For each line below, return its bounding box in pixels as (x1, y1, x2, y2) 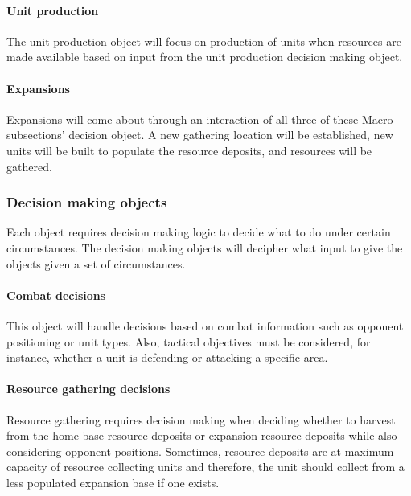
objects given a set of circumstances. (6, 255, 186, 272)
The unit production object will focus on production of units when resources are (6, 32, 401, 49)
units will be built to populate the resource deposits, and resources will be (6, 141, 372, 158)
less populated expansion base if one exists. (6, 473, 220, 490)
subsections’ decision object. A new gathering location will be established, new (6, 126, 393, 143)
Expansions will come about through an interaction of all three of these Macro (6, 110, 393, 127)
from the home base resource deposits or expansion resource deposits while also (6, 427, 397, 444)
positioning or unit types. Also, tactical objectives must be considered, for (6, 333, 371, 350)
